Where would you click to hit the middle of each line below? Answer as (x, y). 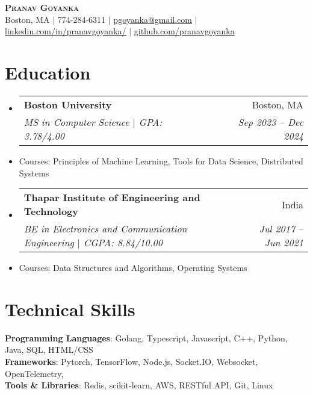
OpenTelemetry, (34, 373)
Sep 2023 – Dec (271, 122)
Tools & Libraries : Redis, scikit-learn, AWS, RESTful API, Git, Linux (139, 385)
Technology (51, 211)
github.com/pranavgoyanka (184, 31)
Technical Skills (70, 309)
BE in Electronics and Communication (105, 229)
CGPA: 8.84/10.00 (123, 243)
